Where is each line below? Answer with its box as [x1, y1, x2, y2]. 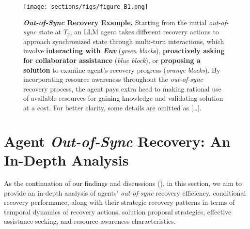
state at [38, 27, 62, 37]
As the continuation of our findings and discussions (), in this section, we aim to [4, 178, 242, 188]
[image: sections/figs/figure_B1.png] [23, 3, 148, 10]
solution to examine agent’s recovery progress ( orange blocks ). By [23, 64, 220, 75]
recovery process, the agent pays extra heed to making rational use [23, 83, 221, 93]
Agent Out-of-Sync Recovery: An [4, 131, 231, 151]
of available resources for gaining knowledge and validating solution [23, 93, 223, 103]
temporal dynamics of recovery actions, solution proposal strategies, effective [4, 206, 232, 216]
